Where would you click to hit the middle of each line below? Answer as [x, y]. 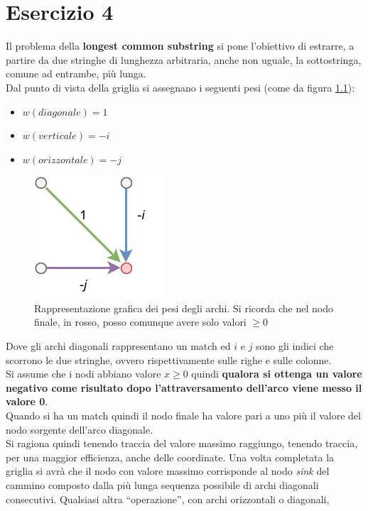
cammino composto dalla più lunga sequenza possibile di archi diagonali [162, 485]
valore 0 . [27, 401]
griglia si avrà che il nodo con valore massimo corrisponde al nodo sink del [168, 471]
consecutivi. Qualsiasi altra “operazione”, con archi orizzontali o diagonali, [168, 499]
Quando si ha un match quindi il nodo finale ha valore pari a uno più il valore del [183, 416]
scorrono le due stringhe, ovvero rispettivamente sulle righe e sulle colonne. [169, 359]
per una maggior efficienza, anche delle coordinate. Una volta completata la [170, 457]
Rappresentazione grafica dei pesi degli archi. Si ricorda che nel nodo [184, 308]
